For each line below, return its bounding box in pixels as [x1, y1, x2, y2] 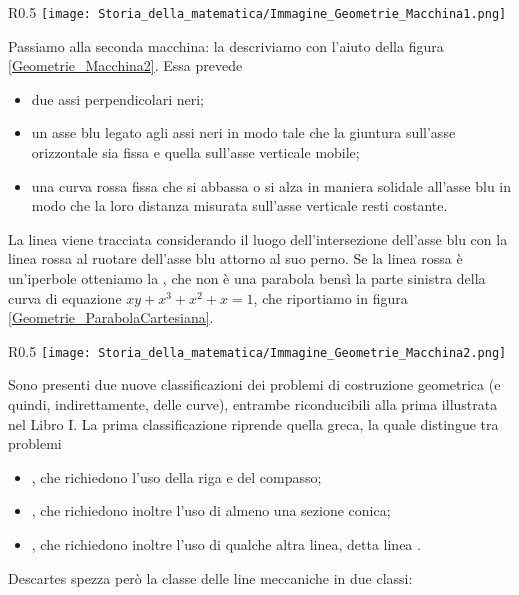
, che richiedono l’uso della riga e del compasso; [31, 466, 322, 487]
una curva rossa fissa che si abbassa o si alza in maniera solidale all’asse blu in [31, 175, 512, 196]
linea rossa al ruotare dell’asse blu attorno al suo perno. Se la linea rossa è [8, 248, 463, 269]
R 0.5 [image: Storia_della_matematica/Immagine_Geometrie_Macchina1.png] [8, 2, 507, 22]
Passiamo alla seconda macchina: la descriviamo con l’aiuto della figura [8, 35, 444, 56]
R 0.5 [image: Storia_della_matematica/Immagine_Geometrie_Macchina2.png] [8, 340, 507, 361]
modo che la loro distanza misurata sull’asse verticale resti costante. [31, 195, 448, 216]
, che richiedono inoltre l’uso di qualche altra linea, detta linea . [31, 534, 421, 554]
